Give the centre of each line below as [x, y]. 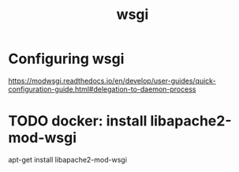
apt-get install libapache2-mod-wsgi [68, 159]
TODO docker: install [78, 121]
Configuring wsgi [66, 59]
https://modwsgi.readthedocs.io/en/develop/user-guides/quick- [112, 80]
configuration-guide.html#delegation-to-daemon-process [102, 89]
